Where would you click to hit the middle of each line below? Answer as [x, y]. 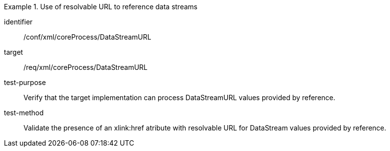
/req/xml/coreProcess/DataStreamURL [85, 67]
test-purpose [25, 82]
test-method [24, 113]
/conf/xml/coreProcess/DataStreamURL [87, 37]
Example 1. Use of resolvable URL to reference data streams [101, 7]
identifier [18, 22]
